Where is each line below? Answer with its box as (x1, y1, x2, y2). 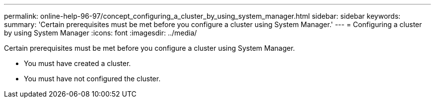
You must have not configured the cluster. (24, 74, 161, 83)
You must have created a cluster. (24, 59, 131, 68)
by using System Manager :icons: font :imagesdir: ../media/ (4, 29, 197, 37)
